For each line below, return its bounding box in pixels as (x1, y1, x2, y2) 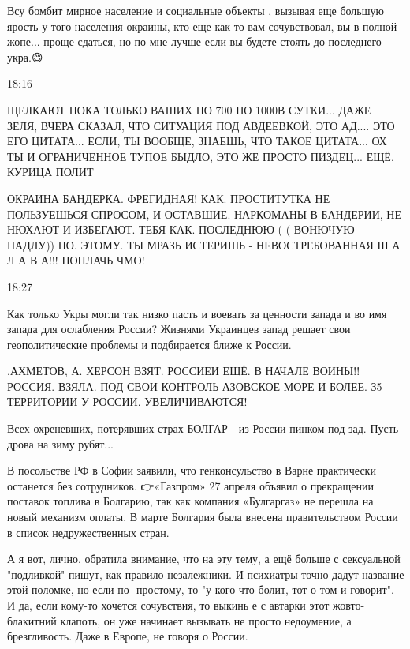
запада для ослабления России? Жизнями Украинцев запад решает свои (7, 321, 351, 337)
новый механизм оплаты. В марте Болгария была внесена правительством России (7, 508, 398, 525)
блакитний (7, 612, 57, 628)
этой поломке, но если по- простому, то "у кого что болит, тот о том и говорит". (7, 581, 394, 598)
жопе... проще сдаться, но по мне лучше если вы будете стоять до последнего (7, 33, 382, 50)
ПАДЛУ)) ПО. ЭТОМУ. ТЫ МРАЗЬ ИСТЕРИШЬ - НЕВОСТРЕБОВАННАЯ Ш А (7, 236, 401, 253)
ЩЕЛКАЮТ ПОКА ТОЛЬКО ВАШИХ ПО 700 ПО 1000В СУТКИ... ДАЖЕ (7, 101, 371, 118)
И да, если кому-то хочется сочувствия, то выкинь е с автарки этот (7, 597, 330, 613)
